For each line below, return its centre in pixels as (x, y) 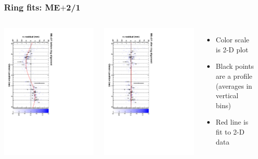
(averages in (234, 85)
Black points (235, 66)
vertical (227, 95)
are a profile (234, 76)
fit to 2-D (230, 131)
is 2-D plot (232, 49)
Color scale (233, 40)
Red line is (232, 122)
